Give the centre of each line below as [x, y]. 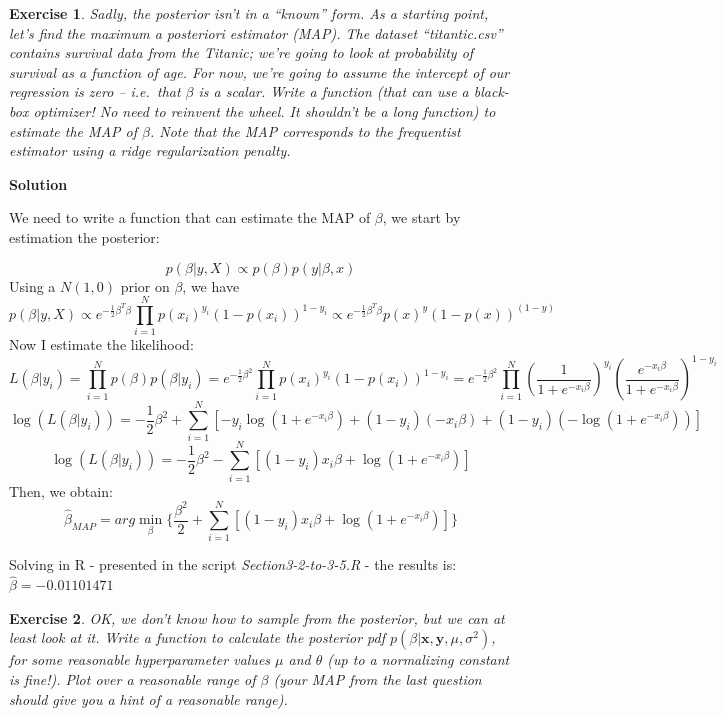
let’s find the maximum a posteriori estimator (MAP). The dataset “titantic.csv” [256, 32]
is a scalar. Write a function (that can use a [333, 91]
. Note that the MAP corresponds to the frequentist [305, 130]
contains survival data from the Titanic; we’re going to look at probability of [241, 52]
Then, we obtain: [61, 490]
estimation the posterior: [84, 236]
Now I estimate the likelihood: [101, 344]
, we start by [421, 217]
